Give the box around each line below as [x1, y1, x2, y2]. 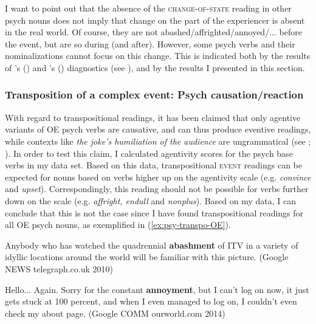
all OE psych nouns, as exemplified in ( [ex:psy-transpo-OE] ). [5, 218, 231, 231]
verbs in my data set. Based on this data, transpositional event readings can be [5, 159, 302, 171]
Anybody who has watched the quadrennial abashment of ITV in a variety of [5, 238, 298, 251]
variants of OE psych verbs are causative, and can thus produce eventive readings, [5, 123, 311, 136]
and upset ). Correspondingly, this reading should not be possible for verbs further [5, 182, 309, 195]
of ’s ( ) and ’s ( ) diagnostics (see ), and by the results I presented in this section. [5, 61, 305, 74]
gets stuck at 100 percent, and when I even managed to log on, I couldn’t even [5, 295, 297, 308]
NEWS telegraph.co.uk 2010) [5, 262, 113, 275]
